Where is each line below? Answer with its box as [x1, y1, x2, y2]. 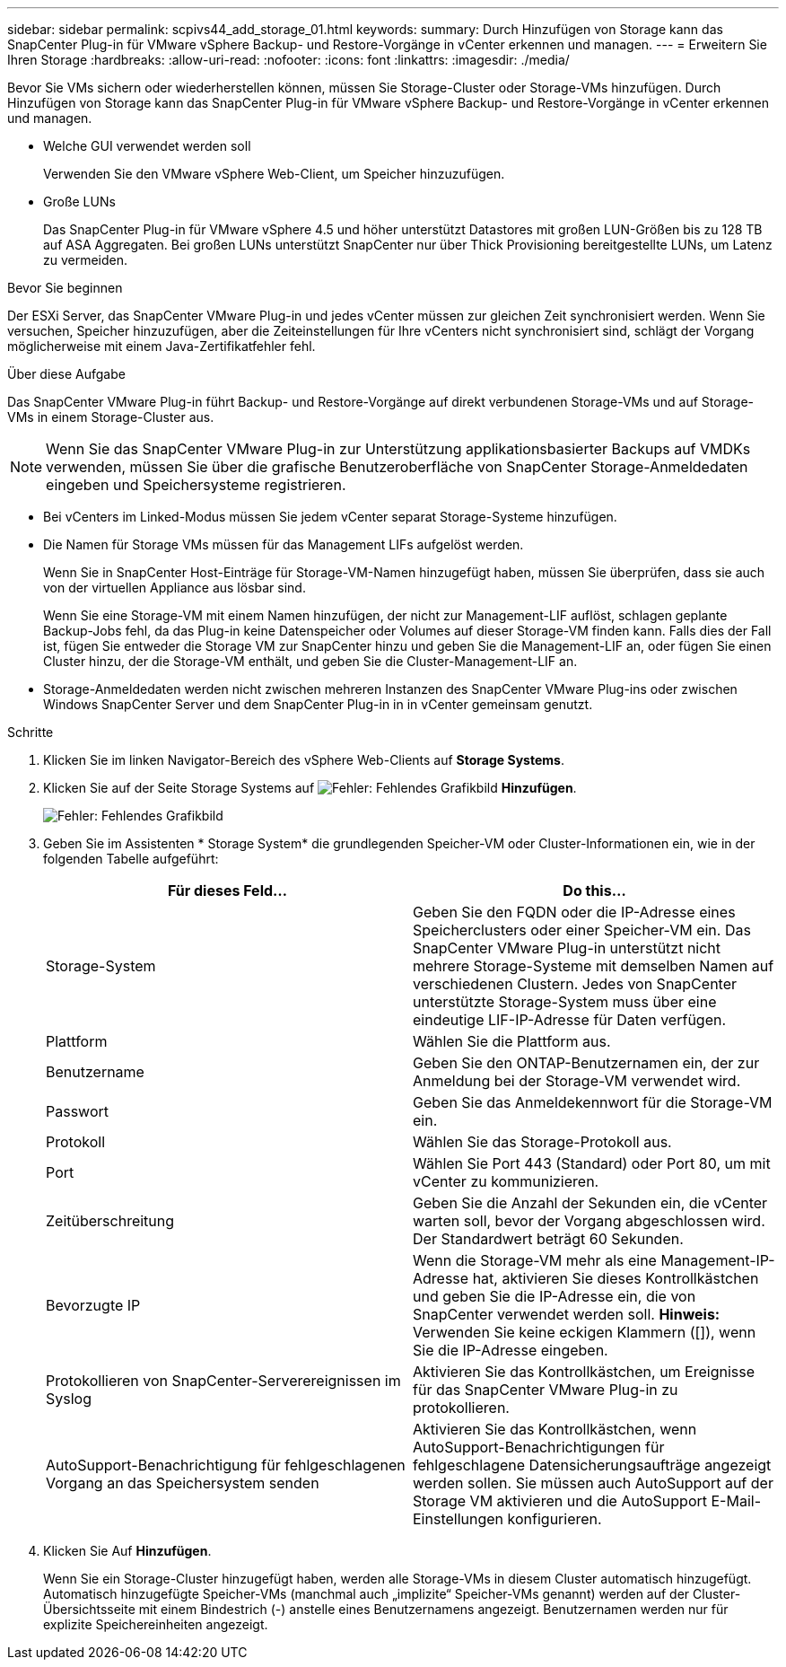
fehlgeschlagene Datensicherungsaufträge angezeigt [413, 1456, 772, 1474]
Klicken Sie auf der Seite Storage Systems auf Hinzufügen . [43, 780, 577, 795]
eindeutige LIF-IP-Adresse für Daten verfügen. [413, 1011, 727, 1029]
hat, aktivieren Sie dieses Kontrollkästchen [472, 1269, 759, 1287]
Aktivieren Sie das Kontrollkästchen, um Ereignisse [413, 1363, 755, 1381]
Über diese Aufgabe [7, 366, 126, 382]
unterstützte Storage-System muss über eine [413, 993, 717, 1011]
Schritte [7, 724, 54, 740]
